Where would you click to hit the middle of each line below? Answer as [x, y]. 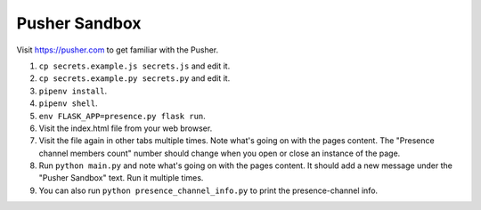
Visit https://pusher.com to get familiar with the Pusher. [118, 50]
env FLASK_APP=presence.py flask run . [122, 116]
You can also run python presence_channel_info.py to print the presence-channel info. [208, 190]
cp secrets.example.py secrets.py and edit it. [135, 78]
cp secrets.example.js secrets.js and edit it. [135, 66]
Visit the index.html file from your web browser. [126, 128]
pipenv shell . [68, 103]
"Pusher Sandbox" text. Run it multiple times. [121, 178]
